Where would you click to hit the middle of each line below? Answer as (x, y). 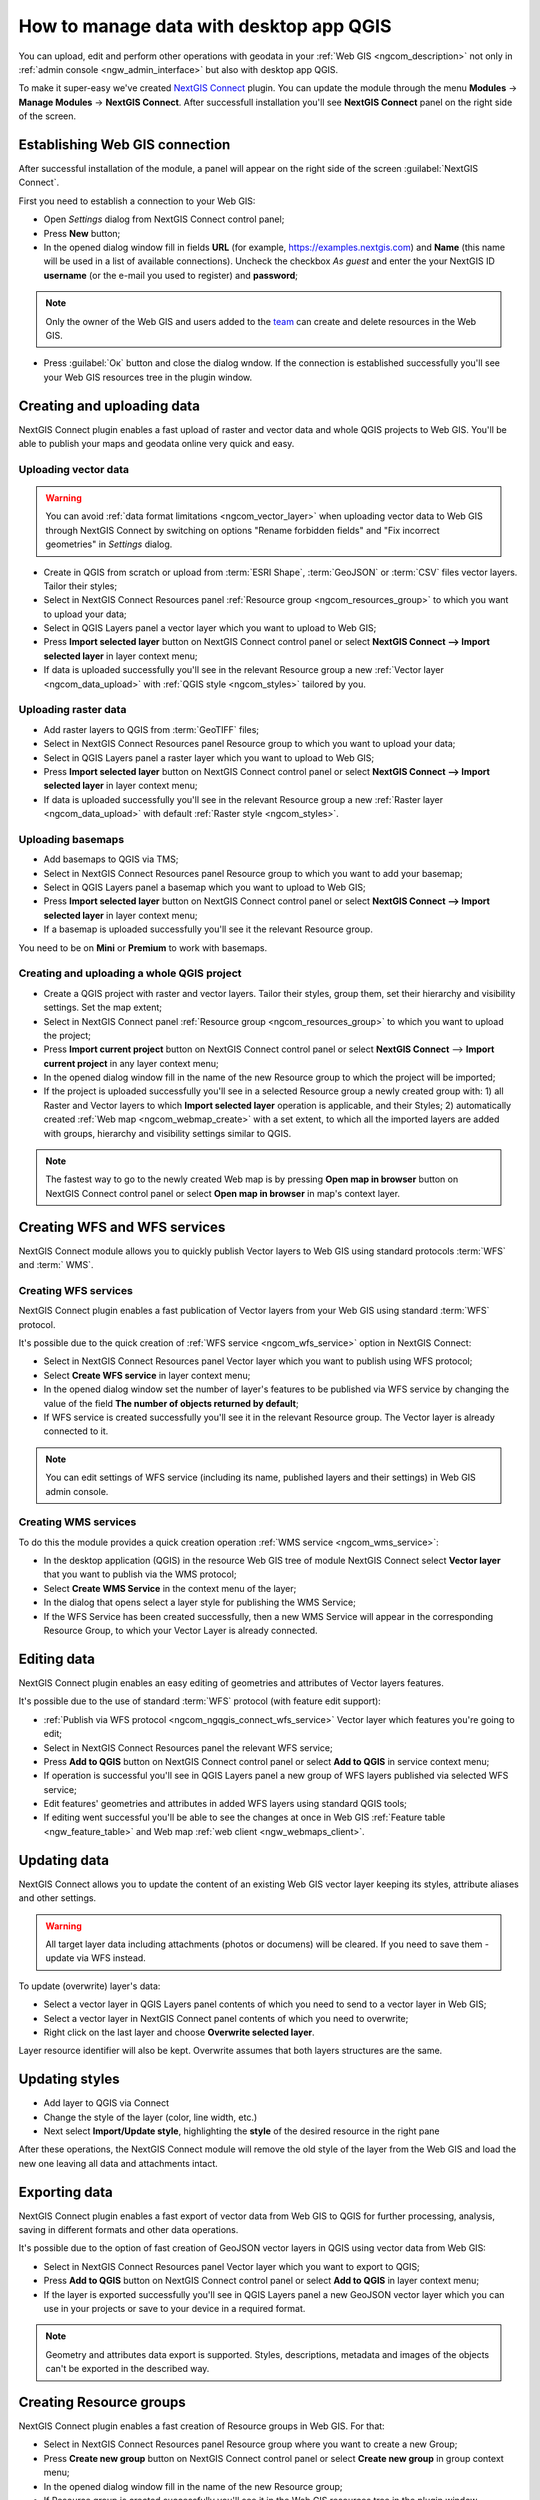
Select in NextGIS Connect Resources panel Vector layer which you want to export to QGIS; (231, 2266)
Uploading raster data (72, 710)
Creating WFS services (76, 1290)
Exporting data (66, 2191)
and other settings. (57, 1898)
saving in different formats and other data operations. (128, 2230)
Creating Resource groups (102, 2401)
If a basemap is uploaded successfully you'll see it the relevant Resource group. (208, 929)
